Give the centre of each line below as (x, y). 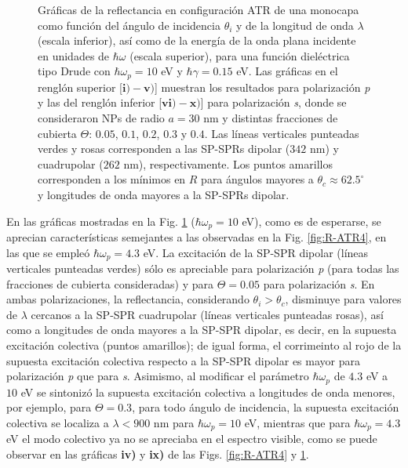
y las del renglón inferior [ (100, 102)
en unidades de (74, 55)
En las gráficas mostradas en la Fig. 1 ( (101, 221)
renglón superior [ (80, 87)
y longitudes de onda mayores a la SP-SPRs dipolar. (164, 194)
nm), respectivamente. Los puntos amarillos (228, 163)
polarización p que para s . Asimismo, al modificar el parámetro (158, 376)
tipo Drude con (74, 71)
